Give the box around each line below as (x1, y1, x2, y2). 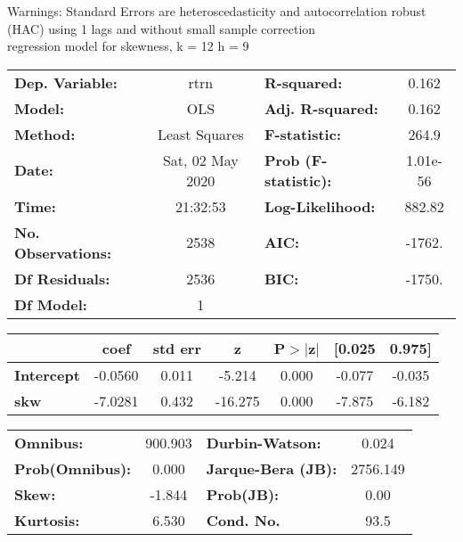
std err (152, 337, 201, 358)
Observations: (14, 242, 112, 263)
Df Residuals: (14, 267, 110, 289)
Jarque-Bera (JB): (206, 457, 337, 479)
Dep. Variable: (14, 71, 118, 93)
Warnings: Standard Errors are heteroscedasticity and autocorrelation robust (7, 2, 426, 20)
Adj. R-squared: (264, 97, 378, 119)
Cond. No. (206, 509, 280, 530)
